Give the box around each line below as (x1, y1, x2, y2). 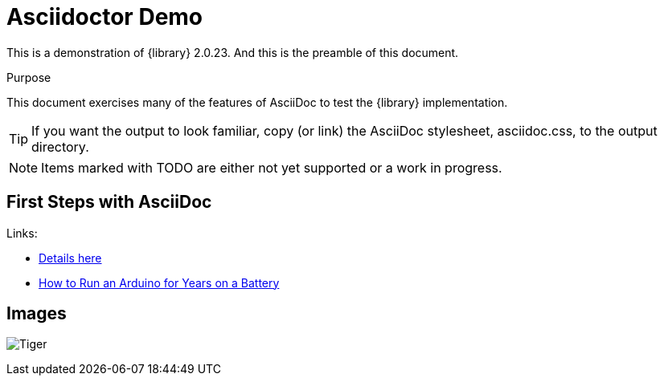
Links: (6, 226, 38, 240)
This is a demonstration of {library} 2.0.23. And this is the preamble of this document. (6, 45, 459, 59)
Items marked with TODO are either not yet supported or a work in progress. (41, 159, 502, 176)
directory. (31, 138, 89, 155)
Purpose (6, 70, 51, 84)
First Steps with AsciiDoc (6, 192, 212, 213)
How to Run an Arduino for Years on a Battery (39, 275, 280, 290)
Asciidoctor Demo (6, 3, 203, 30)
